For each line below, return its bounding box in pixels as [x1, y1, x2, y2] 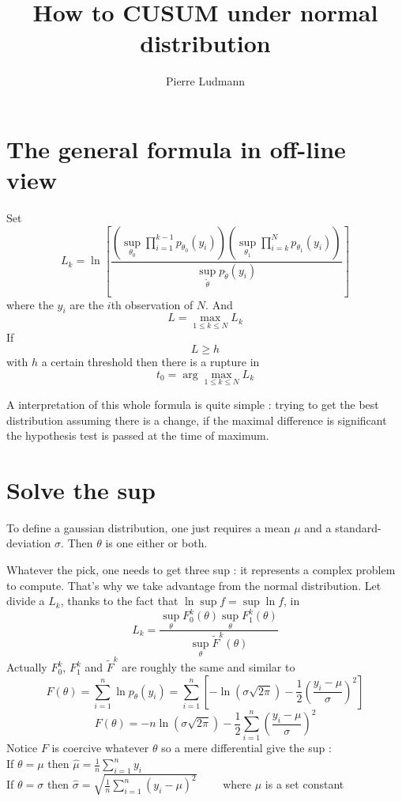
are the [70, 296, 104, 312]
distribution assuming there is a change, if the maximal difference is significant [6, 411, 387, 428]
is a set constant [265, 776, 344, 793]
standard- [335, 519, 381, 535]
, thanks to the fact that [60, 592, 178, 609]
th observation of [111, 296, 193, 312]
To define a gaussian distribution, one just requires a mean [6, 519, 291, 535]
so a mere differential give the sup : [161, 740, 332, 756]
